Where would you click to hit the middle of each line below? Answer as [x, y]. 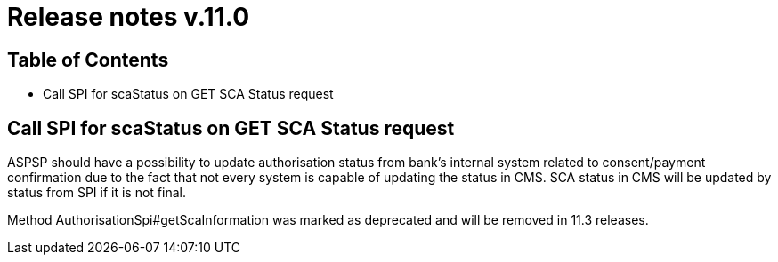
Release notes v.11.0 [129, 17]
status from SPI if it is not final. [97, 193]
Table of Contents [88, 60]
